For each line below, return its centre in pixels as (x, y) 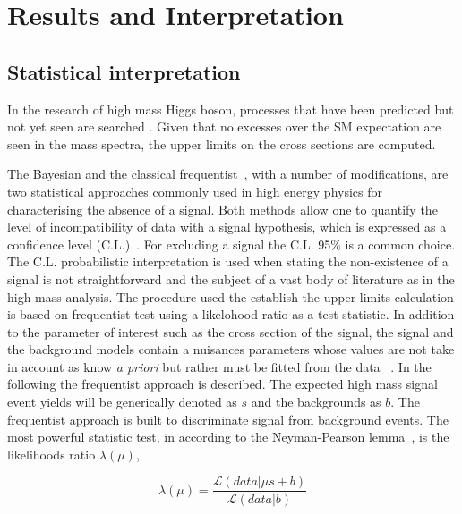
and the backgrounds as (316, 402)
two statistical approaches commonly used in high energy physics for (195, 191)
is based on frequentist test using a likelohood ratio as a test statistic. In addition (231, 314)
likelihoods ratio (51, 454)
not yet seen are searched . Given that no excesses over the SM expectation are (224, 126)
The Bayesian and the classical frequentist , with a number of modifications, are (228, 174)
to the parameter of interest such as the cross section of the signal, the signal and (231, 331)
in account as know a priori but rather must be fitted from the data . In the (219, 366)
